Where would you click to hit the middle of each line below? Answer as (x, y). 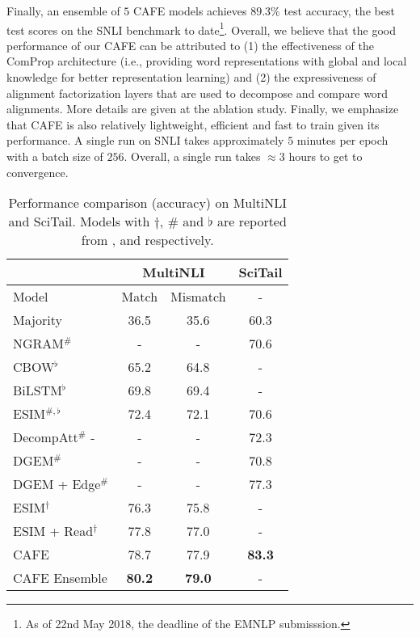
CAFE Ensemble (60, 578)
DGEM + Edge (57, 484)
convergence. (38, 172)
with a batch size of (55, 156)
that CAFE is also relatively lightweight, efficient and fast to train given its (193, 124)
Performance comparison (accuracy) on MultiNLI (148, 203)
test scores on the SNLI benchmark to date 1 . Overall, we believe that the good (201, 28)
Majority (38, 320)
